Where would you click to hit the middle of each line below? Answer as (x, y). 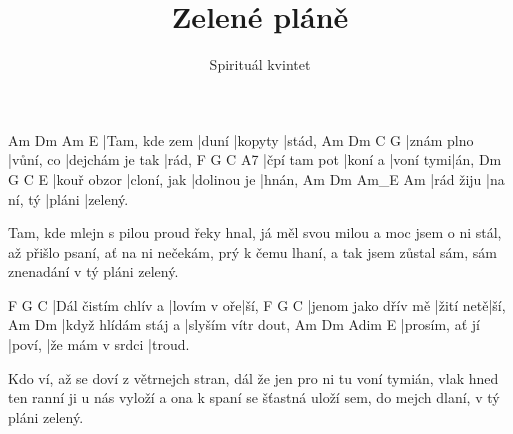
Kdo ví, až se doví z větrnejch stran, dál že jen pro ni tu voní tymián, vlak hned (253, 377)
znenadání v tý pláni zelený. (93, 271)
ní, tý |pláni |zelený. (68, 198)
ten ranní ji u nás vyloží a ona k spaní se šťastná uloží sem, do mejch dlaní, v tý (254, 397)
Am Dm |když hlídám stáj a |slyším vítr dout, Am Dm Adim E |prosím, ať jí (244, 324)
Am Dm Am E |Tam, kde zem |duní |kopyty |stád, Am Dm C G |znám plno (241, 139)
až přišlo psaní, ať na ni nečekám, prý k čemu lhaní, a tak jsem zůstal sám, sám (252, 251)
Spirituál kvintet (260, 64)
